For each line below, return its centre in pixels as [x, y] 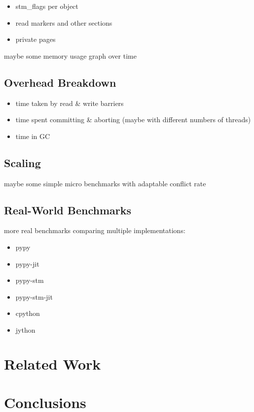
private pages [36, 39]
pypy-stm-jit [34, 296]
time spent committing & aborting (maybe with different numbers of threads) [133, 120]
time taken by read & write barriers [70, 103]
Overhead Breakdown [60, 82]
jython [25, 329]
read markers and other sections [64, 22]
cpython [28, 313]
